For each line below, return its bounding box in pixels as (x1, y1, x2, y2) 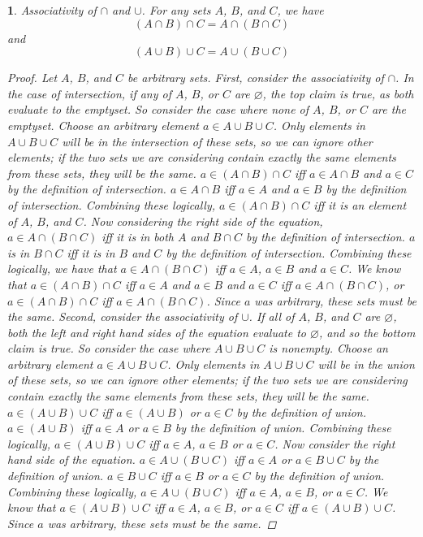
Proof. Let (7, 69, 58, 86)
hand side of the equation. (7, 451, 136, 468)
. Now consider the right (274, 435, 395, 452)
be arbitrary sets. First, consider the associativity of (127, 69, 384, 86)
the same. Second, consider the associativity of (7, 308, 238, 325)
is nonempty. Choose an (269, 340, 388, 357)
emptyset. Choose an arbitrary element (7, 116, 199, 133)
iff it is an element (313, 196, 407, 213)
